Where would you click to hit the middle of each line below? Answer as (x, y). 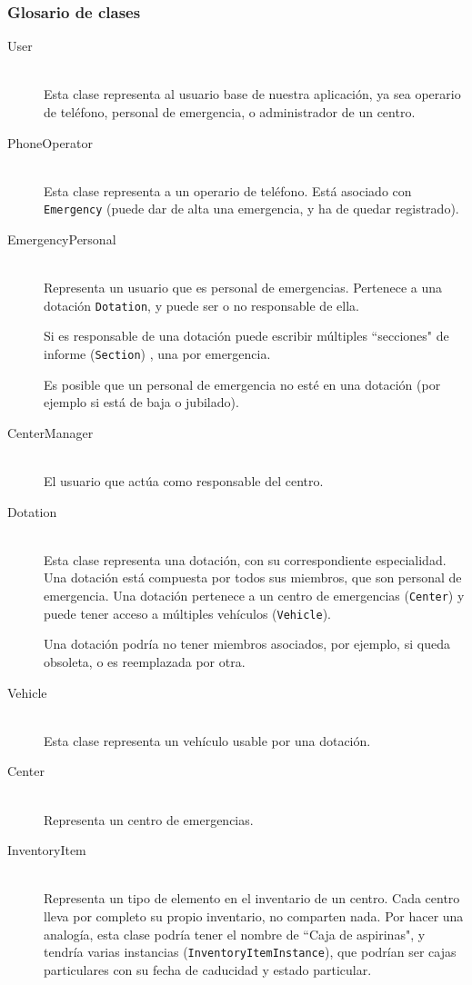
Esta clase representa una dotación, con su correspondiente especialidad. (245, 559)
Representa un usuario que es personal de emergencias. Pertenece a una (243, 288)
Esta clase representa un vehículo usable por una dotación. (207, 740)
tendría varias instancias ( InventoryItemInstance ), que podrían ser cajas (250, 952)
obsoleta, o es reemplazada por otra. (145, 661)
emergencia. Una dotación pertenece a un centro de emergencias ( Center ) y (254, 596)
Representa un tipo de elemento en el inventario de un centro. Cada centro (252, 898)
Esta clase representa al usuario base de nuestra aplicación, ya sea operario (252, 94)
